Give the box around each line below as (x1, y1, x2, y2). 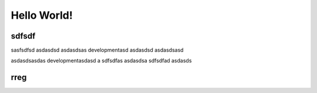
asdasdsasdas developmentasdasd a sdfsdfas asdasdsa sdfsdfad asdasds (11, 57, 192, 64)
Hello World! (11, 9, 73, 22)
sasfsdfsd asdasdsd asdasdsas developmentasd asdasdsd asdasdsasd (11, 47, 184, 54)
